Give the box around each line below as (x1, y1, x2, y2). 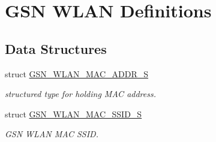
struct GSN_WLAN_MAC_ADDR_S (5, 67, 149, 80)
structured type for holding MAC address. (5, 87, 156, 100)
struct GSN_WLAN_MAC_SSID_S (5, 107, 142, 120)
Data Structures (5, 39, 107, 58)
